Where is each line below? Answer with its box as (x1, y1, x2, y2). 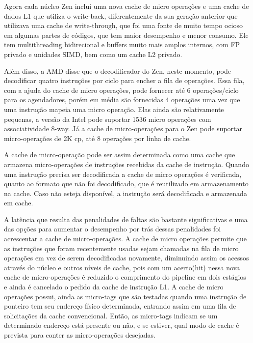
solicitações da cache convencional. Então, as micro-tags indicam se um (4, 310, 218, 320)
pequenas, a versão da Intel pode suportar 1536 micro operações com (4, 114, 211, 124)
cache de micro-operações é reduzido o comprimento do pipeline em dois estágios (4, 272, 246, 282)
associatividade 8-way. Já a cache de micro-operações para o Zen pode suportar (4, 123, 242, 134)
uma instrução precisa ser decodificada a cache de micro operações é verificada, (4, 169, 242, 179)
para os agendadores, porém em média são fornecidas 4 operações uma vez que (4, 94, 240, 105)
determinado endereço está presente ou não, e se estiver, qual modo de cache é (4, 320, 239, 330)
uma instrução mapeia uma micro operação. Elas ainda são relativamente (4, 104, 224, 114)
